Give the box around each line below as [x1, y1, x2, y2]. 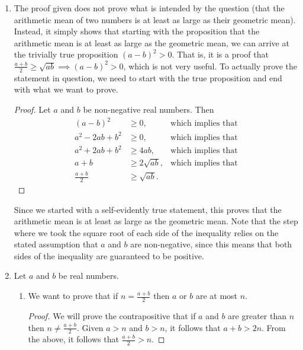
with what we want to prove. [14, 83, 118, 96]
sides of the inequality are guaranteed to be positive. [14, 249, 204, 262]
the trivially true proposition [14, 48, 118, 61]
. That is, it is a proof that [172, 48, 269, 61]
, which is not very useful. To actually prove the [123, 59, 298, 72]
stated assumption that [14, 238, 98, 250]
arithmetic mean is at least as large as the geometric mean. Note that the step [14, 215, 298, 227]
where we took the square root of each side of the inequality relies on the [14, 226, 279, 238]
